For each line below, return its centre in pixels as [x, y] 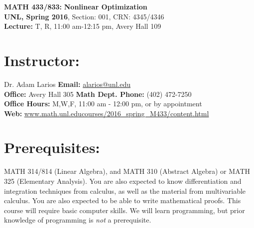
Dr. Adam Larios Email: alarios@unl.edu [67, 84]
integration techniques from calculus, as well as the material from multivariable [125, 190]
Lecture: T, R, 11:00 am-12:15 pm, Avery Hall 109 [83, 26]
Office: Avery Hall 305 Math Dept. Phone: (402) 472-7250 [98, 94]
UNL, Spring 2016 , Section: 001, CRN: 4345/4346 [84, 16]
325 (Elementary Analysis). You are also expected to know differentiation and [123, 181]
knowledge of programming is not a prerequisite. [78, 220]
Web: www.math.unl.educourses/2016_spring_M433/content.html [107, 113]
